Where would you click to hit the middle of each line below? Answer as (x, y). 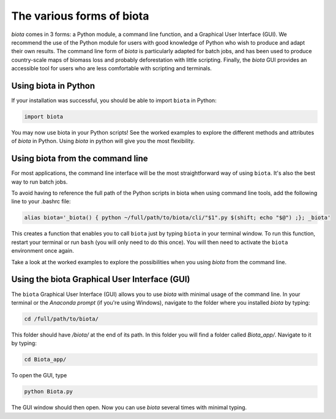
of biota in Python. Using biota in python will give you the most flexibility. (103, 141)
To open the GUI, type (39, 376)
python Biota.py (49, 392)
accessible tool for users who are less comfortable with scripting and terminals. (112, 69)
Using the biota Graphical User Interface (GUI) (101, 279)
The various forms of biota (80, 16)
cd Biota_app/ (45, 360)
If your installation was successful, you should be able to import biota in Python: (114, 100)
